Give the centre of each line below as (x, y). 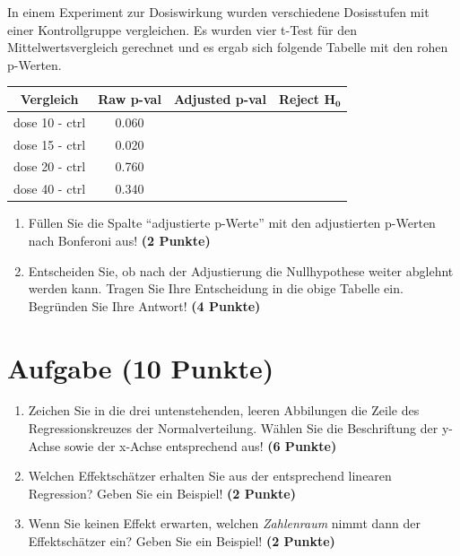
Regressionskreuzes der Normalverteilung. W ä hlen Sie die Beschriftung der (233, 428)
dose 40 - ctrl (50, 189)
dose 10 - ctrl (50, 122)
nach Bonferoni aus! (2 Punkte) (119, 240)
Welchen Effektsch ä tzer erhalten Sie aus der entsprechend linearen (210, 476)
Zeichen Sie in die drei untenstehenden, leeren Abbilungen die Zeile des (224, 410)
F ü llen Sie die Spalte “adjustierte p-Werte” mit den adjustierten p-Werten (232, 223)
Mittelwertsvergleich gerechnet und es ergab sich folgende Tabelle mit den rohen (228, 47)
